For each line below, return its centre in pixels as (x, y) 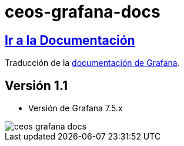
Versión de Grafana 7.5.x (76, 108)
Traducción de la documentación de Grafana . (92, 63)
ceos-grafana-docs (83, 12)
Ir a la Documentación (70, 40)
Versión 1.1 (36, 85)
